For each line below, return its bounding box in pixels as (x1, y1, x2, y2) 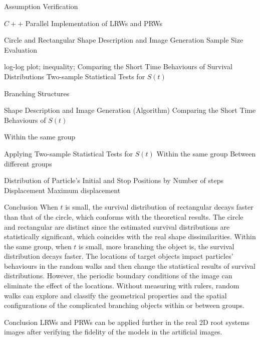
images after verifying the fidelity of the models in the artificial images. (4, 326, 222, 337)
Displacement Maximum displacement (4, 185, 121, 195)
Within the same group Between (156, 148, 256, 158)
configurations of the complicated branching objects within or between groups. (4, 300, 244, 310)
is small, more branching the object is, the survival (79, 241, 234, 251)
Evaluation (4, 44, 37, 55)
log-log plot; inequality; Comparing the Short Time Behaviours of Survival (4, 61, 232, 72)
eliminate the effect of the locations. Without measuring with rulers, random (4, 280, 239, 291)
